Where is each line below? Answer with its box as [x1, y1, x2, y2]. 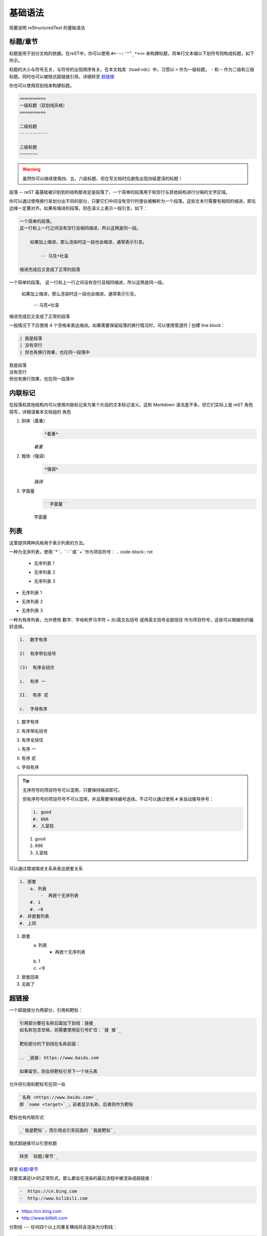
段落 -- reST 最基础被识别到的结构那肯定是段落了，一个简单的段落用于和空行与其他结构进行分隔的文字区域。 [9, 189, 230, 195]
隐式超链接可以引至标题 [9, 1140, 57, 1146]
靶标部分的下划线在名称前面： [19, 1041, 81, 1047]
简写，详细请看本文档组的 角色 [9, 408, 71, 415]
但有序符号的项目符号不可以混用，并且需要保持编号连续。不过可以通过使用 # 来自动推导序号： [22, 796, 214, 802]
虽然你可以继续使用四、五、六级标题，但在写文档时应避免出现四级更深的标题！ [22, 176, 183, 181]
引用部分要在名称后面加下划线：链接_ [19, 1020, 96, 1026]
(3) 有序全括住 [19, 664, 54, 670]
